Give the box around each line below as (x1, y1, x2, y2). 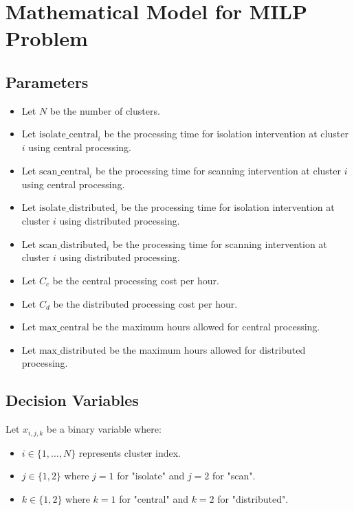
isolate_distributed (38, 203, 115, 214)
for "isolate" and (117, 468, 185, 483)
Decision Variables (5, 389, 139, 411)
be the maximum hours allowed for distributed (109, 342, 306, 356)
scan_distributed (38, 240, 107, 250)
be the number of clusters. (49, 103, 160, 117)
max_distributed (38, 345, 107, 356)
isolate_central (38, 130, 98, 140)
